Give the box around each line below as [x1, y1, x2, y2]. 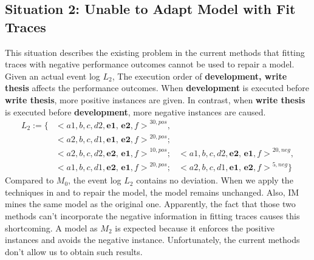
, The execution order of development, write [112, 69, 287, 82]
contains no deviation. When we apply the [136, 174, 293, 186]
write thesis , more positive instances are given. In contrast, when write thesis [5, 93, 305, 106]
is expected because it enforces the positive [115, 221, 275, 234]
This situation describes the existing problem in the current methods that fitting [5, 46, 305, 58]
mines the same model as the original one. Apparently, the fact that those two [5, 197, 296, 210]
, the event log [68, 174, 121, 186]
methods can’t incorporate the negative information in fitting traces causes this [5, 210, 300, 222]
